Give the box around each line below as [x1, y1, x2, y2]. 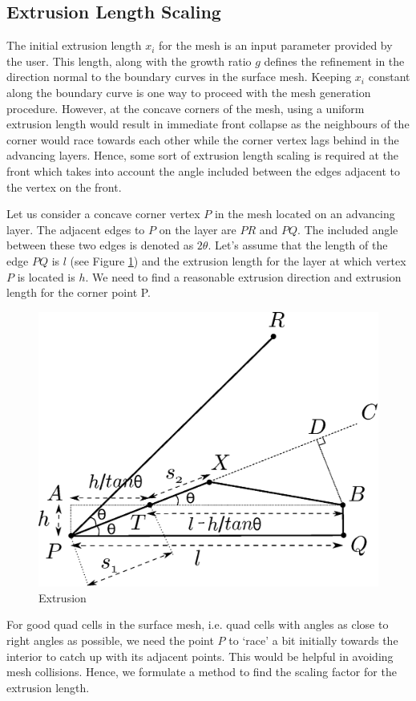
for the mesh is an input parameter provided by [159, 37, 393, 54]
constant [368, 68, 410, 85]
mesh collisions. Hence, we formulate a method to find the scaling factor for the [6, 663, 397, 680]
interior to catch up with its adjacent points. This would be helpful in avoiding [6, 647, 394, 664]
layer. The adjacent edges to [6, 221, 145, 237]
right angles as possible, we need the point [6, 631, 214, 648]
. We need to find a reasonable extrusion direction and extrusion [85, 268, 402, 285]
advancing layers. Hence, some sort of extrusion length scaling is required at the [6, 147, 399, 164]
